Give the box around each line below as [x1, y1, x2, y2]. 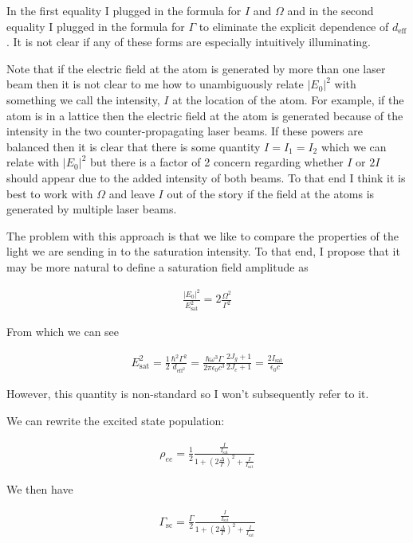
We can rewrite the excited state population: [6, 412, 225, 428]
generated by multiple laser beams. [6, 201, 177, 217]
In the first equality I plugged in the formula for [6, 2, 242, 18]
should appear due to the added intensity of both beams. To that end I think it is [6, 169, 406, 186]
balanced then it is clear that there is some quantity [6, 138, 261, 154]
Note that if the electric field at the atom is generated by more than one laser [6, 60, 386, 76]
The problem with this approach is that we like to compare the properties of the [6, 227, 399, 244]
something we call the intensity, [6, 91, 160, 107]
